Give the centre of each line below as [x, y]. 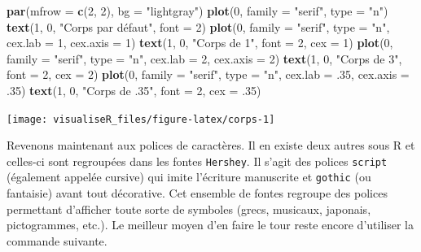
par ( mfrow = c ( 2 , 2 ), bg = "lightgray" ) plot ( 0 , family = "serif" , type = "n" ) [197, 11]
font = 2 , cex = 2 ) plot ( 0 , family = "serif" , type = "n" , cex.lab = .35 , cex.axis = [208, 74]
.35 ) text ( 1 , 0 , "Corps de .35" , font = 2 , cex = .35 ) [134, 90]
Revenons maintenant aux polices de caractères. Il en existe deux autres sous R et [211, 145]
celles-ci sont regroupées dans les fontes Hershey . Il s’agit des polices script [197, 161]
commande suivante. [57, 240]
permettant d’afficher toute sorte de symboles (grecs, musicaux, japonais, [189, 209]
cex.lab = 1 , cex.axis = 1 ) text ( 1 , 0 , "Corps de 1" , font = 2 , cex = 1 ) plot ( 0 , [200, 43]
